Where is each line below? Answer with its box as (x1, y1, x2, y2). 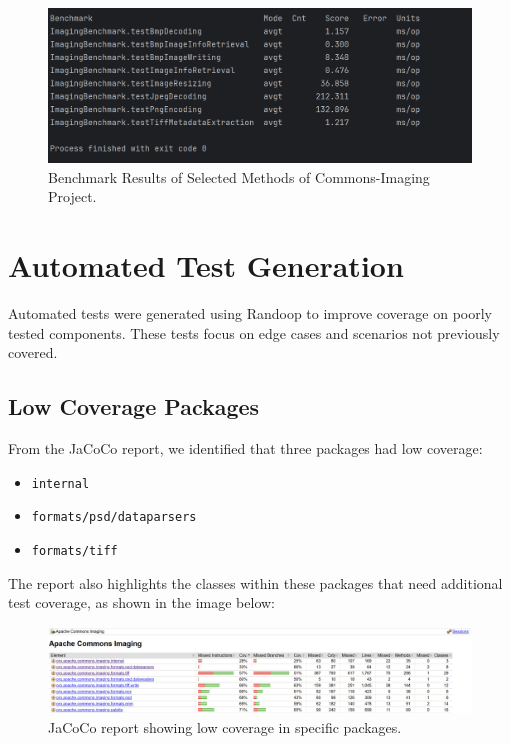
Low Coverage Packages (8, 391, 260, 422)
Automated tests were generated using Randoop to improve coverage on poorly (8, 303, 492, 324)
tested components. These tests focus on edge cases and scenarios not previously (8, 322, 500, 343)
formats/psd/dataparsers (31, 510, 197, 525)
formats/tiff (31, 544, 118, 559)
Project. (48, 186, 97, 207)
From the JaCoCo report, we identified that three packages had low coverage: (8, 438, 483, 459)
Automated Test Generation (8, 245, 404, 286)
